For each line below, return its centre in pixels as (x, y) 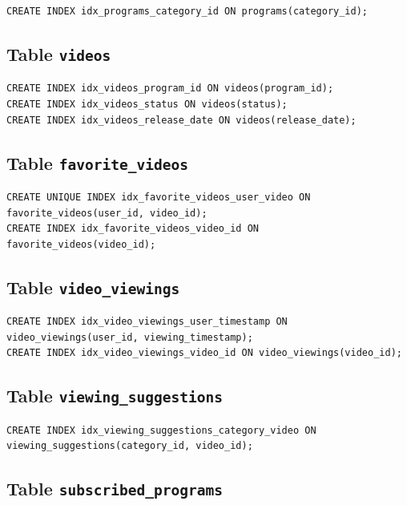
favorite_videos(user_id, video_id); (107, 213)
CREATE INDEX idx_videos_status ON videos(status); (147, 104)
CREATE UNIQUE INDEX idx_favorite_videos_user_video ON (159, 197)
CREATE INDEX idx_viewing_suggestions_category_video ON (161, 430)
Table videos (59, 53)
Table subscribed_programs (115, 489)
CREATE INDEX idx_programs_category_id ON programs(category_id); (187, 11)
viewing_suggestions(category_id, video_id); (130, 446)
